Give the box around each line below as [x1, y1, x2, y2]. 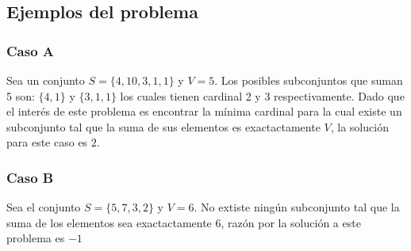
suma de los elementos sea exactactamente [6, 214, 212, 230]
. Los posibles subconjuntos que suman [214, 72, 403, 88]
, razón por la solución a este [221, 214, 361, 230]
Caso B [6, 167, 54, 187]
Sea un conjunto [6, 72, 85, 88]
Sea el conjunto [6, 199, 81, 215]
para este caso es [6, 134, 88, 150]
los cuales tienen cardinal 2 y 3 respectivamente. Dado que [120, 87, 405, 104]
